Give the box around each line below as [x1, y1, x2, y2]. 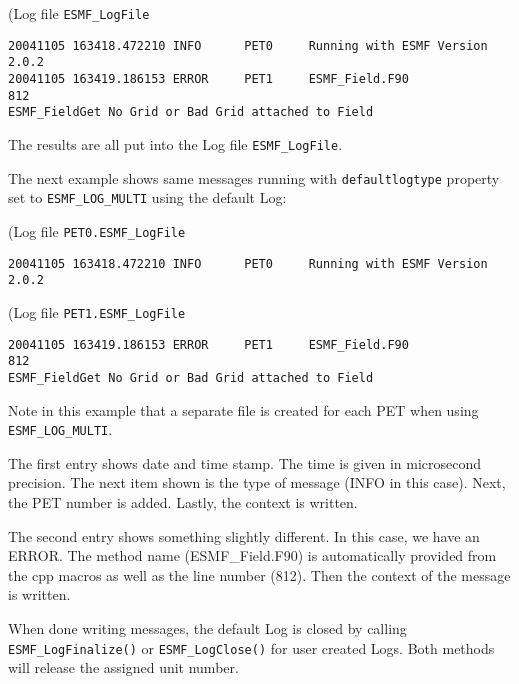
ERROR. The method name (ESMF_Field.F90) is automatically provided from [8, 545, 497, 566]
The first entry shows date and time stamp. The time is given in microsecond [8, 452, 482, 473]
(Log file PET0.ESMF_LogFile [8, 220, 186, 241]
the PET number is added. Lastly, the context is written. [8, 491, 358, 512]
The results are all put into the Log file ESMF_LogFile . [8, 133, 343, 154]
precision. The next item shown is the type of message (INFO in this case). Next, [8, 472, 506, 493]
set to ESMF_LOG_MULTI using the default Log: [8, 187, 287, 208]
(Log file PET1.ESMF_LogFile [8, 301, 186, 322]
